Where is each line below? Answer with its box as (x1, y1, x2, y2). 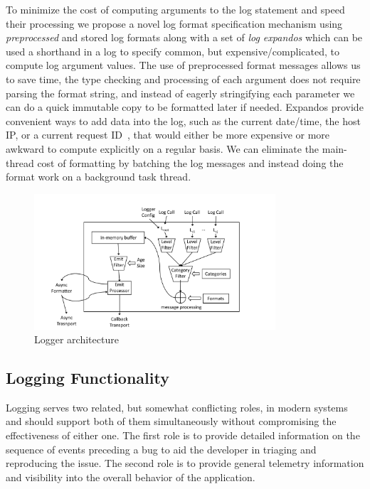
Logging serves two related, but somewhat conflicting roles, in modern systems (6, 399, 348, 414)
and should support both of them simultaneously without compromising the (6, 414, 337, 429)
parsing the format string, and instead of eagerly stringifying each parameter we (6, 85, 355, 100)
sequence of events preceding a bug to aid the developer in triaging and (6, 441, 317, 456)
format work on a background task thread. (6, 169, 191, 184)
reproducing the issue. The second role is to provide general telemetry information (6, 456, 364, 471)
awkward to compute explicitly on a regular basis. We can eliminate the (6, 141, 319, 156)
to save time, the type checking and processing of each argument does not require (6, 71, 361, 86)
